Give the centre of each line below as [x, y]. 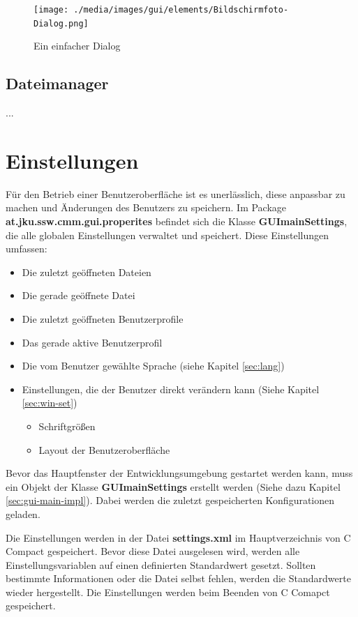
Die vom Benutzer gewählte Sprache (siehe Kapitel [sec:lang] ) [153, 366]
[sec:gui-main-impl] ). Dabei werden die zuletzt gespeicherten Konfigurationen [170, 500]
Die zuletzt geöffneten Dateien [87, 272]
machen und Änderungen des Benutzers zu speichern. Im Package [146, 207]
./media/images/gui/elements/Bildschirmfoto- [181, 10]
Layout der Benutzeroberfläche [104, 449]
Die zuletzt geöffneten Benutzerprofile [103, 318]
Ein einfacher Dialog [77, 46]
